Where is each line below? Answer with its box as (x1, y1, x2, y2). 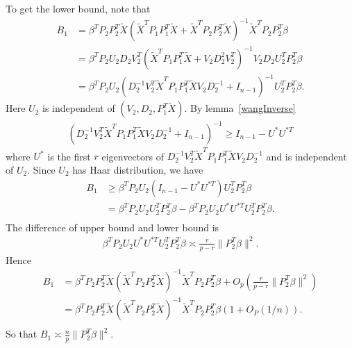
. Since (27, 163, 56, 177)
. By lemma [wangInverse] (184, 101, 296, 115)
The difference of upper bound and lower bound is (6, 219, 219, 234)
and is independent (266, 149, 347, 163)
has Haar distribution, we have (72, 163, 203, 177)
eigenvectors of (101, 149, 165, 163)
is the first (47, 149, 91, 163)
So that (6, 326, 37, 341)
